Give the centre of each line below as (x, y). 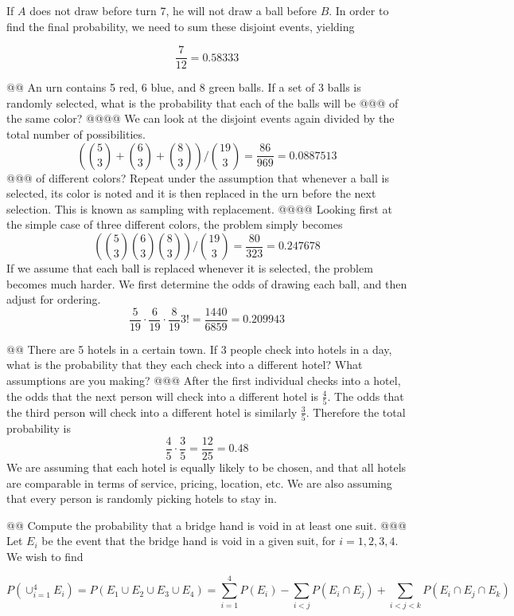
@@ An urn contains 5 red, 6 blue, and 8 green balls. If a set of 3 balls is (184, 87)
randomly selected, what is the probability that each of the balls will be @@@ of (202, 102)
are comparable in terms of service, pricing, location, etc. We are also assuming (199, 483)
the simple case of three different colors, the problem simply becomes (175, 224)
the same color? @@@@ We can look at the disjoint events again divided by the (201, 118)
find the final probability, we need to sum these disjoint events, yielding (181, 26)
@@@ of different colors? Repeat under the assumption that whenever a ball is (198, 177)
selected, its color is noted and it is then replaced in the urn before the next (191, 193)
